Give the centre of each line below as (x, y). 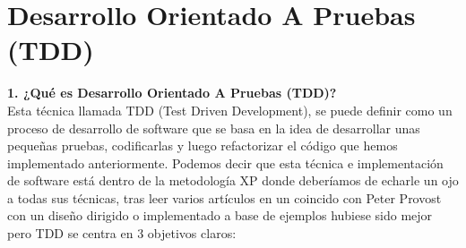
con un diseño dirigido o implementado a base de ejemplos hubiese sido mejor (220, 215)
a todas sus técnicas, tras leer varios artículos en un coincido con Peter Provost (224, 197)
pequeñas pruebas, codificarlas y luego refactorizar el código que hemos (203, 145)
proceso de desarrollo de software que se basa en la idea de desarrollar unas (214, 128)
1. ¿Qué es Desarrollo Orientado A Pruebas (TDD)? (172, 93)
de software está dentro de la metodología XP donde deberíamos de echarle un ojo (233, 180)
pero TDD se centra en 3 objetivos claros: (122, 233)
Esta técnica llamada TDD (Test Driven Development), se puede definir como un (230, 110)
